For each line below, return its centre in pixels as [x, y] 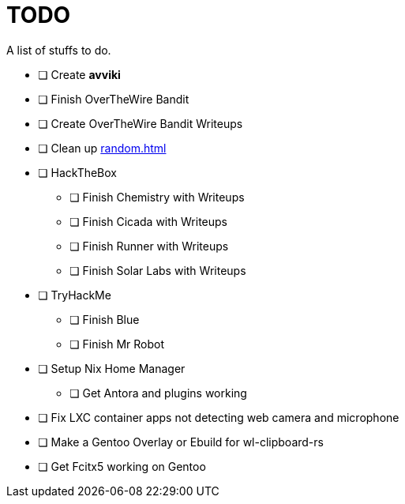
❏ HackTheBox [78, 172]
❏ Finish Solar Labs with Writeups [158, 270]
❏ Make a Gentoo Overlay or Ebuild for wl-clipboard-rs [181, 442]
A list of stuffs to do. [59, 50]
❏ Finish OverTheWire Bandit [114, 99]
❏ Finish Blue [105, 319]
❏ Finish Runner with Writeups [149, 246]
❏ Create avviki [79, 74]
